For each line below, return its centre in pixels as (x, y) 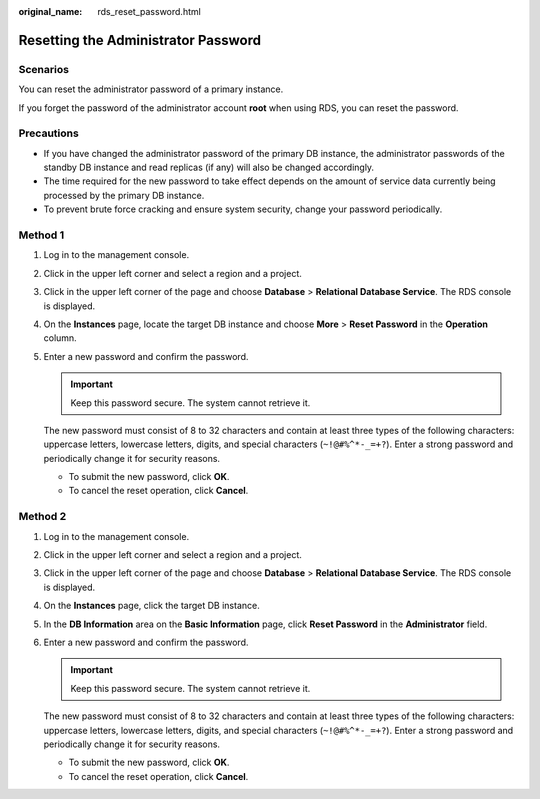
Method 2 (42, 517)
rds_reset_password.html (149, 11)
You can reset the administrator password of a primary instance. (151, 89)
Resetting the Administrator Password (140, 40)
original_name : (50, 11)
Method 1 (41, 235)
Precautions (48, 133)
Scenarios (44, 69)
